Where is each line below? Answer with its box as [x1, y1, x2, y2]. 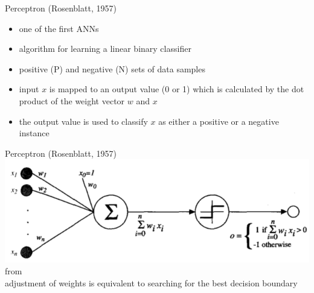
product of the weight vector [19, 94, 125, 107]
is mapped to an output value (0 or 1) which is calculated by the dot [49, 83, 304, 95]
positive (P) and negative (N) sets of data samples [19, 62, 205, 75]
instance [19, 127, 50, 139]
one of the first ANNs [19, 22, 99, 34]
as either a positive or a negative [158, 115, 279, 127]
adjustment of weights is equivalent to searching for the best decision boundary [5, 276, 298, 289]
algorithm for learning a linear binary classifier [19, 42, 191, 55]
